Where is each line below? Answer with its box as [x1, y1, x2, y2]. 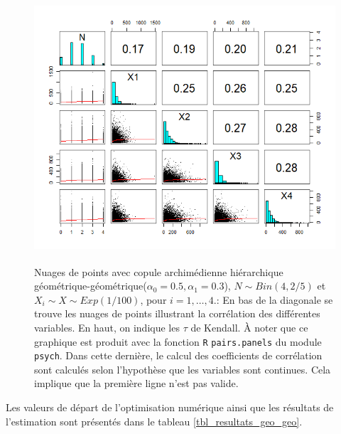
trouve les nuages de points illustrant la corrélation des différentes [34, 306, 320, 321]
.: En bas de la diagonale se [213, 292, 333, 307]
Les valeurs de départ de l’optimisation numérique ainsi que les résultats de [6, 400, 334, 414]
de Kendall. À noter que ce [190, 319, 308, 334]
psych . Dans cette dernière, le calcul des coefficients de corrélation [34, 348, 323, 363]
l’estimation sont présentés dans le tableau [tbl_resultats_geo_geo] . [6, 413, 303, 428]
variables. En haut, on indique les [34, 319, 180, 334]
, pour [140, 292, 167, 307]
